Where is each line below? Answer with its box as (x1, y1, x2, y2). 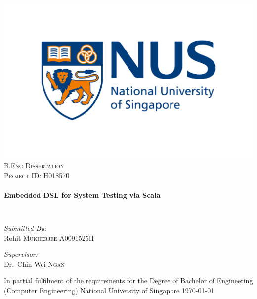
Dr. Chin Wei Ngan (4, 258, 65, 269)
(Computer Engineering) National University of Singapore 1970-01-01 (4, 285, 214, 296)
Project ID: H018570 (4, 170, 70, 180)
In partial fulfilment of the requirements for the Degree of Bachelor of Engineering (4, 275, 253, 286)
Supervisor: (4, 249, 38, 259)
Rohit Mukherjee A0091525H (4, 232, 94, 243)
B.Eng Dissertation (4, 160, 64, 171)
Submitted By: (4, 223, 46, 233)
